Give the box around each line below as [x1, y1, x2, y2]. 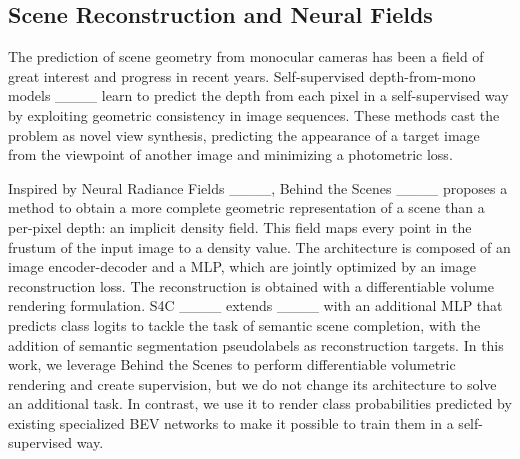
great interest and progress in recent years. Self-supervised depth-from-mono [8, 65, 476, 86]
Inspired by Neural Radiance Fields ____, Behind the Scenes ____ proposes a [8, 177, 508, 198]
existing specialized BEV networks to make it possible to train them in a [8, 412, 454, 433]
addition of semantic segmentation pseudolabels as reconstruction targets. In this [8, 334, 504, 355]
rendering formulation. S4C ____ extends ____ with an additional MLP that [8, 295, 503, 316]
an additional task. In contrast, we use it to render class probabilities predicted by [8, 393, 512, 414]
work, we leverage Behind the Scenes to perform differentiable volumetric [8, 354, 456, 375]
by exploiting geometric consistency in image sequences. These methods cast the [8, 104, 500, 125]
